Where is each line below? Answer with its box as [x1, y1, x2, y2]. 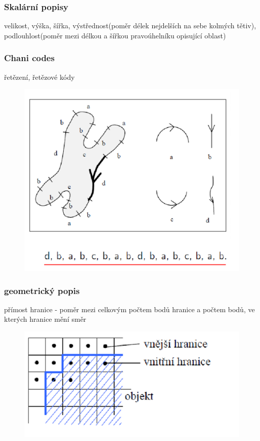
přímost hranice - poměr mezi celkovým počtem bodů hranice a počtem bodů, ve [4, 304, 255, 314]
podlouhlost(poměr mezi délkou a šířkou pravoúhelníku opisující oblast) [4, 30, 226, 40]
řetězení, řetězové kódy [4, 71, 75, 82]
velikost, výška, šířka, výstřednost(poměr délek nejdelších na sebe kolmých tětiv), [4, 20, 256, 31]
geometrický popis [4, 284, 80, 297]
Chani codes [4, 52, 55, 64]
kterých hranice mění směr [4, 314, 86, 324]
